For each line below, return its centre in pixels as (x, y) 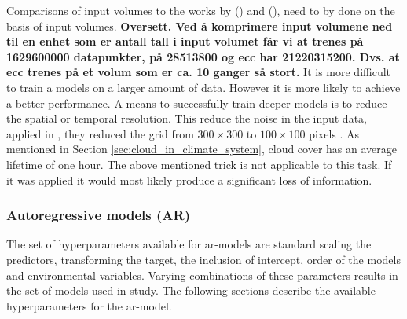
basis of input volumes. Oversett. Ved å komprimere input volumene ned (200, 26)
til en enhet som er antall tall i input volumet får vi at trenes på (185, 41)
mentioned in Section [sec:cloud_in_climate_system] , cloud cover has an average (202, 149)
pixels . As (334, 133)
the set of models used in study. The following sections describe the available (191, 290)
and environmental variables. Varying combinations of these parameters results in (202, 275)
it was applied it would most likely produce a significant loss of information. (189, 180)
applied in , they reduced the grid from (100, 133)
